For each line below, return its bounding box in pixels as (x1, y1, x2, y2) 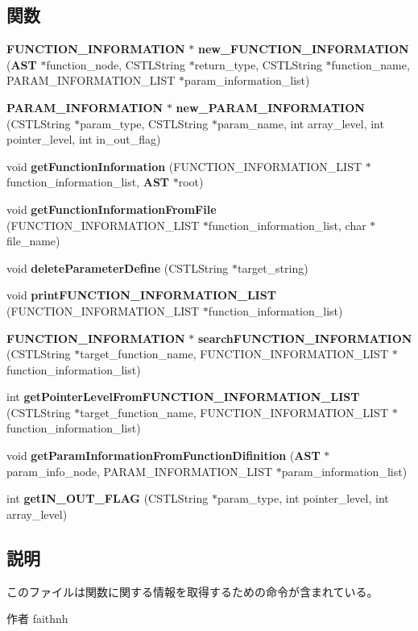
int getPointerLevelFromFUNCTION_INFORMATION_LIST (6, 388, 360, 405)
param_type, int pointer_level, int (217, 490, 389, 507)
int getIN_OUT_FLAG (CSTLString (6, 490, 209, 507)
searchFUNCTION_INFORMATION (197, 329, 412, 346)
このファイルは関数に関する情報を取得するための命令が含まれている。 (6, 583, 379, 600)
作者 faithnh (6, 610, 68, 627)
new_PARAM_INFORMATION (176, 98, 365, 115)
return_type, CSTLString (194, 56, 322, 73)
